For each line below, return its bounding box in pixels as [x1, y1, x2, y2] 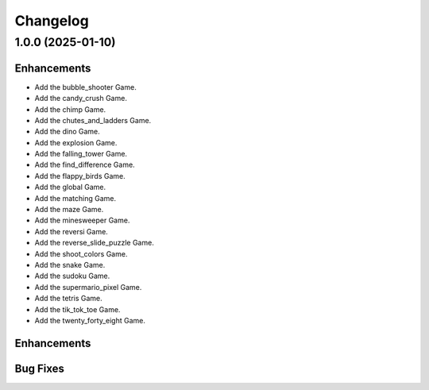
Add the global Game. [34, 183, 106, 192]
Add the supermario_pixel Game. [34, 282, 142, 292]
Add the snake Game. [34, 260, 106, 269]
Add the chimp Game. [34, 104, 106, 114]
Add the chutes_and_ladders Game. [34, 115, 152, 125]
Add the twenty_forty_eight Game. [34, 315, 146, 325]
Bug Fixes [14, 361, 65, 375]
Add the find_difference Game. [34, 160, 135, 170]
